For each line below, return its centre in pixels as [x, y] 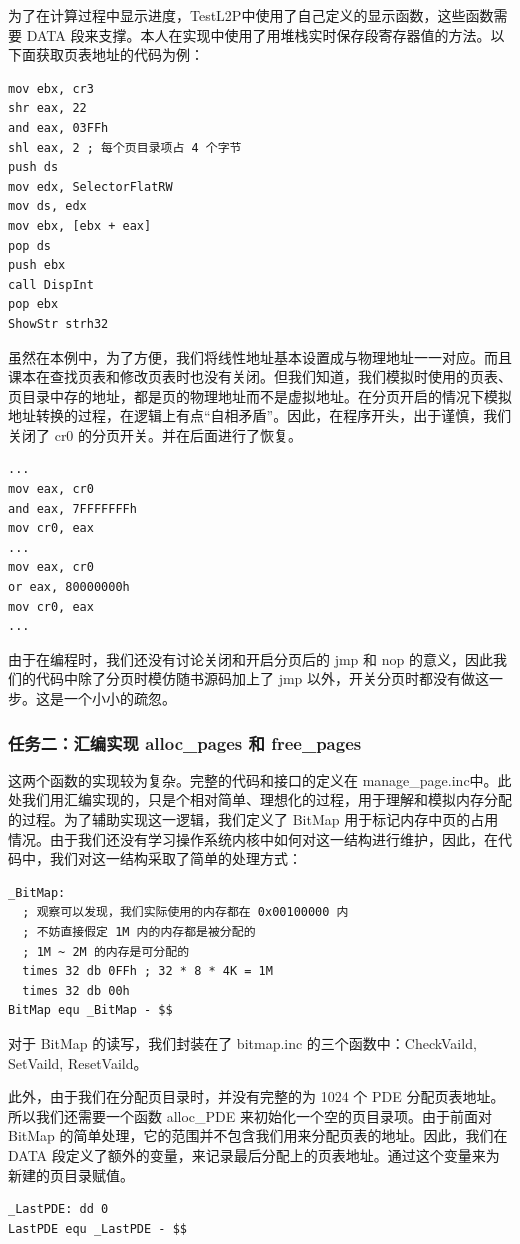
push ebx [37, 265]
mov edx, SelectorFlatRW [90, 186]
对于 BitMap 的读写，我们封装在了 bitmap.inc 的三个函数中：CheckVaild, [242, 1042]
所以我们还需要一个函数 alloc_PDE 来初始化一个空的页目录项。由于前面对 [250, 1115]
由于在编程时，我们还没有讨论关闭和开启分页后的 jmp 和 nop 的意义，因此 [250, 658]
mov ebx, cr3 [51, 88]
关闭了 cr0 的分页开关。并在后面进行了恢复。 [155, 434]
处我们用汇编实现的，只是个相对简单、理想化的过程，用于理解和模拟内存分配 [260, 799]
